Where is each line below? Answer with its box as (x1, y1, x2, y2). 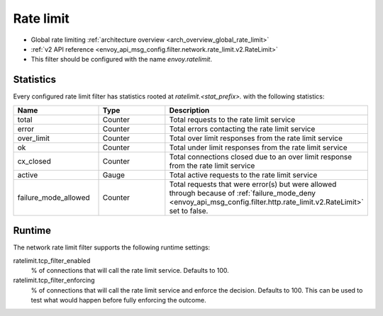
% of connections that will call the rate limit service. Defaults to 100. (30, 266, 230, 274)
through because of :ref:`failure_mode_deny (169, 188, 316, 198)
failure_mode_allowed (17, 192, 90, 202)
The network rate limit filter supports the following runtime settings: (13, 243, 211, 252)
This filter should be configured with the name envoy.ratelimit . (30, 55, 213, 64)
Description (169, 105, 210, 115)
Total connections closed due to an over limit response (169, 152, 353, 162)
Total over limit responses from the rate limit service (169, 133, 343, 143)
